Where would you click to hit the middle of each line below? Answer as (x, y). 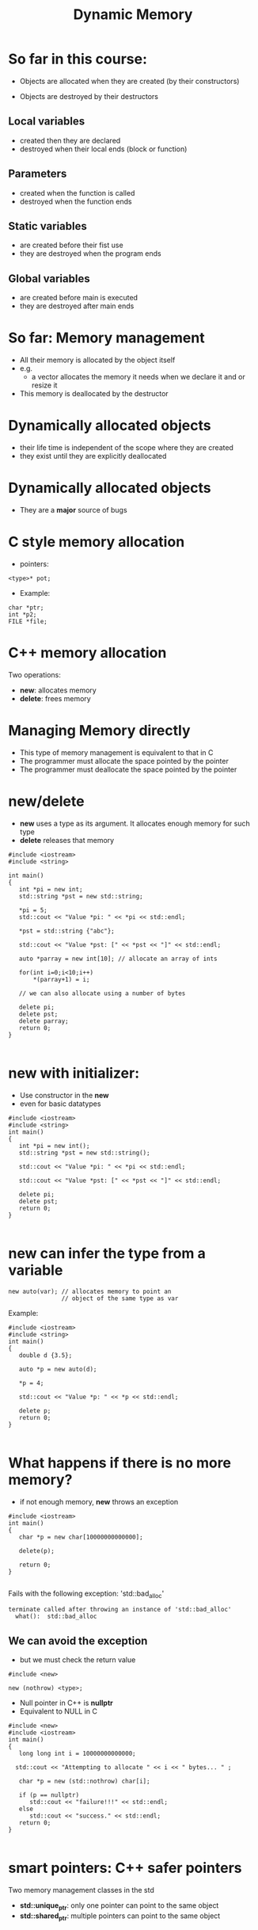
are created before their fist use (72, 245)
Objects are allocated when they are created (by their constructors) (129, 81)
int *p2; (23, 614)
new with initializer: (74, 1073)
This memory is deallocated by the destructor (94, 394)
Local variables (47, 122)
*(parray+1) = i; (61, 979)
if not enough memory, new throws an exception (99, 1501)
